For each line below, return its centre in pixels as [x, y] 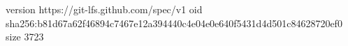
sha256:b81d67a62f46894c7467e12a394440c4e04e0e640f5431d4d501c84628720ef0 [174, 23]
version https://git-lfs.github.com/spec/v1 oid [104, 9]
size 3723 [25, 37]
